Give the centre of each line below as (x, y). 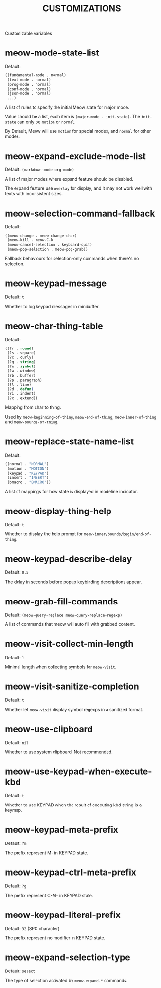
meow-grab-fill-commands (62, 601)
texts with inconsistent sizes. (34, 194)
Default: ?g (16, 886)
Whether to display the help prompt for (44, 534)
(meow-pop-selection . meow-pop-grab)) (48, 249)
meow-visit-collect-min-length (69, 644)
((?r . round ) (19, 348)
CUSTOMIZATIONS (82, 9)
